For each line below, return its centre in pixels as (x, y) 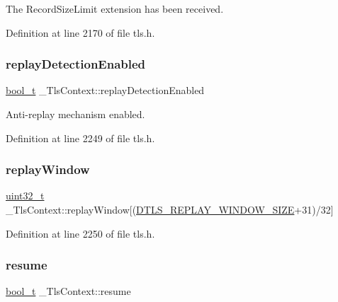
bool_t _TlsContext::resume (68, 291)
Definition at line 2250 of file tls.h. (80, 233)
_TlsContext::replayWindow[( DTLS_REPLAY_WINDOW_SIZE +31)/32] (170, 209)
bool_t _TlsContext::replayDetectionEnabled (105, 90)
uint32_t (25, 196)
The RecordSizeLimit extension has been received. (115, 8)
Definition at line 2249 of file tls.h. (80, 138)
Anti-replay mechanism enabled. (75, 114)
